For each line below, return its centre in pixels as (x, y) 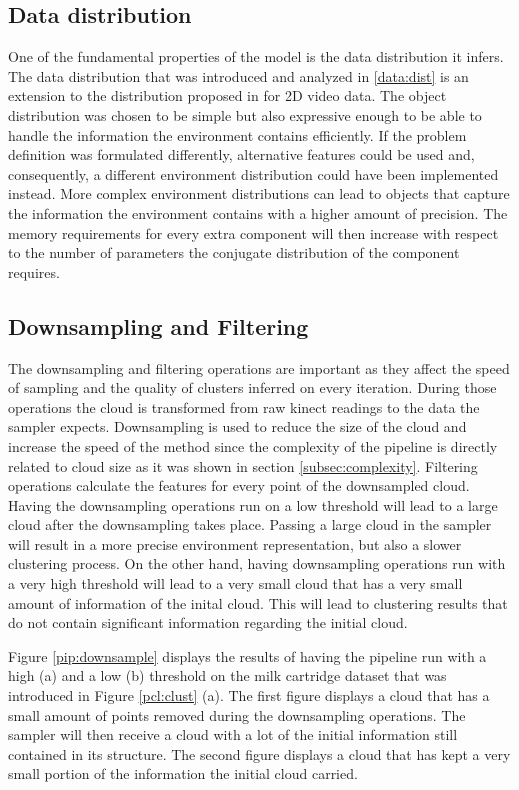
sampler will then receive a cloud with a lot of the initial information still (233, 734)
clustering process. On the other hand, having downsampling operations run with (257, 563)
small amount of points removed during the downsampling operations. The (237, 714)
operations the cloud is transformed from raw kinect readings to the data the (244, 406)
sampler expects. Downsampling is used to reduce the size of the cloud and (237, 426)
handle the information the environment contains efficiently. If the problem (237, 134)
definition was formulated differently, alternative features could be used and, (241, 154)
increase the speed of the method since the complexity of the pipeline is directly (253, 445)
